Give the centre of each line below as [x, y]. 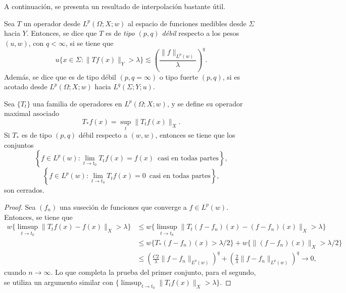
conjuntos [19, 144]
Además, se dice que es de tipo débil [60, 76]
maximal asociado [32, 113]
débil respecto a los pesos [201, 33]
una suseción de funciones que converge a [123, 207]
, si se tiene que [89, 43]
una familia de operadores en [77, 103]
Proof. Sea [20, 207]
